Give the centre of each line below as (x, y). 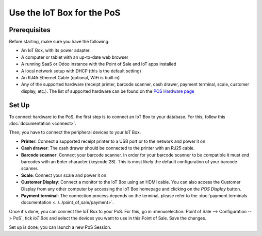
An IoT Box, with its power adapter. (56, 51)
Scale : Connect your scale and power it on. (64, 175)
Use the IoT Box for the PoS (65, 13)
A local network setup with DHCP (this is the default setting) (81, 71)
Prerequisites (30, 30)
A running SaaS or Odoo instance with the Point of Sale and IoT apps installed (99, 64)
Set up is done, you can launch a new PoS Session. (60, 227)
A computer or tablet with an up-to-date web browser (75, 57)
